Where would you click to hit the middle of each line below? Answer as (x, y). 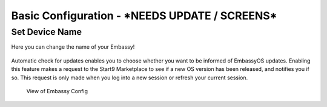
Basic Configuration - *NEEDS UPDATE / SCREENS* (144, 16)
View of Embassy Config (57, 91)
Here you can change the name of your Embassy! (73, 47)
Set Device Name (46, 32)
